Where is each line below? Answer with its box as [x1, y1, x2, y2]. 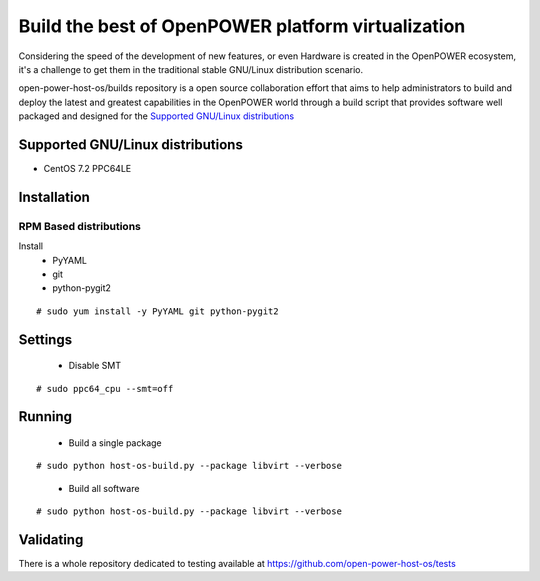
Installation [18, 188, 90, 205]
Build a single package [68, 436, 162, 449]
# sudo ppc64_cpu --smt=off [36, 383, 174, 394]
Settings [18, 331, 73, 348]
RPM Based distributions [18, 219, 142, 233]
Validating [18, 531, 84, 548]
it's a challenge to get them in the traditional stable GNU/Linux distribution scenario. [18, 63, 364, 75]
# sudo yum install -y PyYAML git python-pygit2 [36, 305, 279, 317]
